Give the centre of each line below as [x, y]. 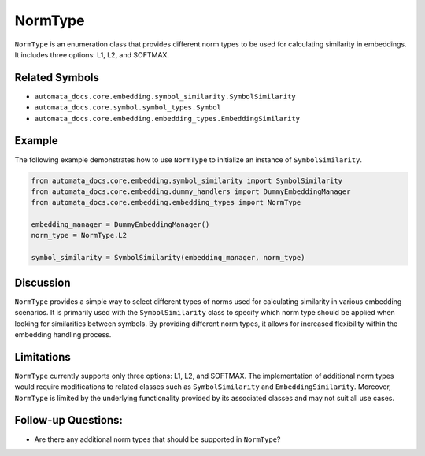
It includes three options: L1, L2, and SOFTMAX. [92, 54]
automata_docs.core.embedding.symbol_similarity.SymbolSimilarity [165, 96]
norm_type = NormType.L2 [79, 235]
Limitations [42, 357]
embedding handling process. [63, 334]
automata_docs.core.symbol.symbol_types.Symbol [128, 108]
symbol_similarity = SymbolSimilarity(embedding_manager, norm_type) [168, 258]
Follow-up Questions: [69, 420]
